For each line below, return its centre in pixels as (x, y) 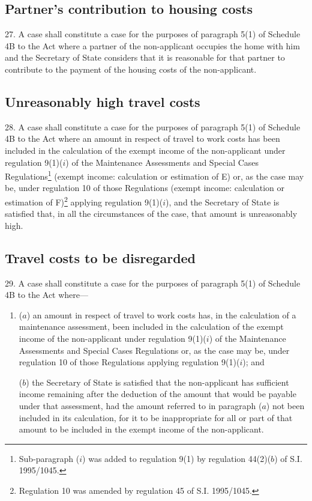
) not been (285, 405)
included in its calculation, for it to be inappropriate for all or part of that (156, 417)
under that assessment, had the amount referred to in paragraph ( (140, 405)
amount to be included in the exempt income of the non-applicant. (141, 429)
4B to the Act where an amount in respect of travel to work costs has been (142, 138)
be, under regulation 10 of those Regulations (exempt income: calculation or (145, 188)
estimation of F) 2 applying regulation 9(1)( (84, 201)
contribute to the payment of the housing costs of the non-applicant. (131, 69)
